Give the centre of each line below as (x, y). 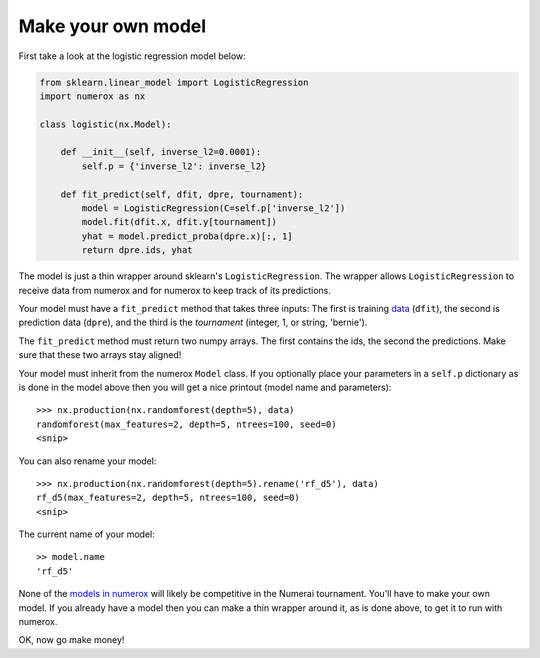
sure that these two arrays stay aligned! (100, 355)
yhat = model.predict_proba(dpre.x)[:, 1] (187, 236)
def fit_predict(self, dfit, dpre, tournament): (182, 194)
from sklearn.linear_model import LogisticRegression (174, 82)
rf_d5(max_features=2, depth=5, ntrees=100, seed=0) (168, 498)
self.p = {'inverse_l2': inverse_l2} (174, 166)
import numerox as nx (92, 96)
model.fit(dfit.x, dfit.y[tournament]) (179, 222)
